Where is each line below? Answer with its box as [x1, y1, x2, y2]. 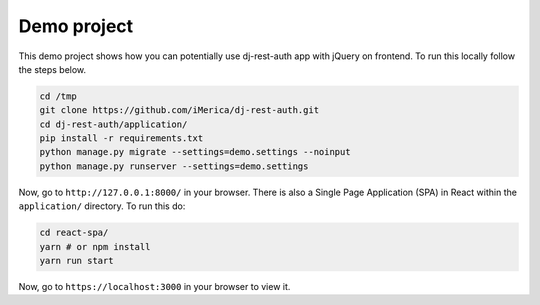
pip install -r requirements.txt [39, 133, 204, 144]
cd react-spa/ [39, 227, 109, 239]
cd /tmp [39, 90, 77, 102]
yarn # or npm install [39, 241, 151, 252]
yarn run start [39, 255, 114, 267]
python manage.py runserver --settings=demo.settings [39, 160, 309, 172]
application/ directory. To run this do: [18, 200, 186, 212]
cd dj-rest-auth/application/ [39, 118, 188, 130]
